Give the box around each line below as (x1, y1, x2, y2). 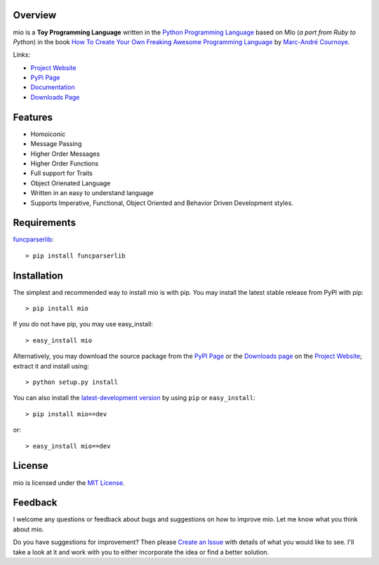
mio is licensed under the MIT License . (13, 478, 126, 487)
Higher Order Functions (30, 159, 99, 168)
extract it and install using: (13, 361, 89, 370)
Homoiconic (30, 130, 66, 138)
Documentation (30, 83, 75, 91)
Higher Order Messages (30, 149, 100, 158)
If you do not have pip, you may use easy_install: (13, 320, 154, 328)
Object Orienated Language (30, 179, 111, 187)
